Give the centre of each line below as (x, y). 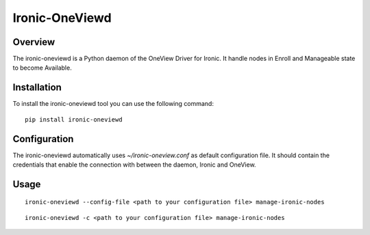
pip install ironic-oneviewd (74, 119)
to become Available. (42, 68)
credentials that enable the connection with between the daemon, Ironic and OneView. (134, 165)
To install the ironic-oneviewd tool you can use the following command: (113, 104)
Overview (34, 42)
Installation (37, 88)
